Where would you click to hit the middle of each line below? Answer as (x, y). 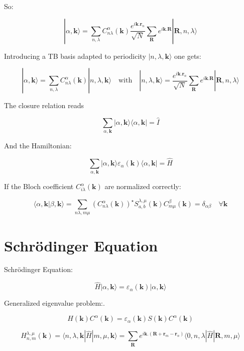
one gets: (188, 56)
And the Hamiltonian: (38, 146)
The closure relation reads (44, 105)
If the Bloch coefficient (39, 186)
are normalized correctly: (143, 186)
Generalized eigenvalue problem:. (54, 303)
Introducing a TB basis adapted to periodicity (75, 56)
